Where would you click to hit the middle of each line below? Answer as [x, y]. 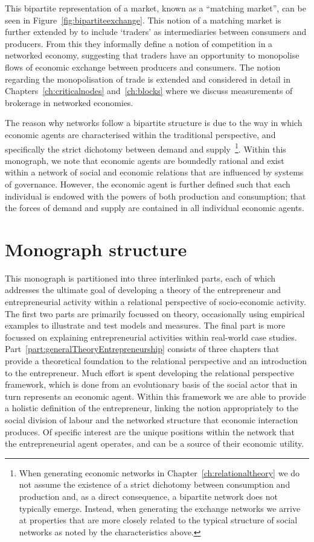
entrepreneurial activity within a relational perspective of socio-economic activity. [155, 302]
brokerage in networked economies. [69, 102]
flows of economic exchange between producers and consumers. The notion [143, 67]
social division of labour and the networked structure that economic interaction [152, 420]
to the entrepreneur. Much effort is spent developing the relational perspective [149, 372]
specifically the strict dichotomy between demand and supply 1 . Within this [146, 148]
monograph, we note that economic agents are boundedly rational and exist [145, 160]
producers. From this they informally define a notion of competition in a [139, 43]
